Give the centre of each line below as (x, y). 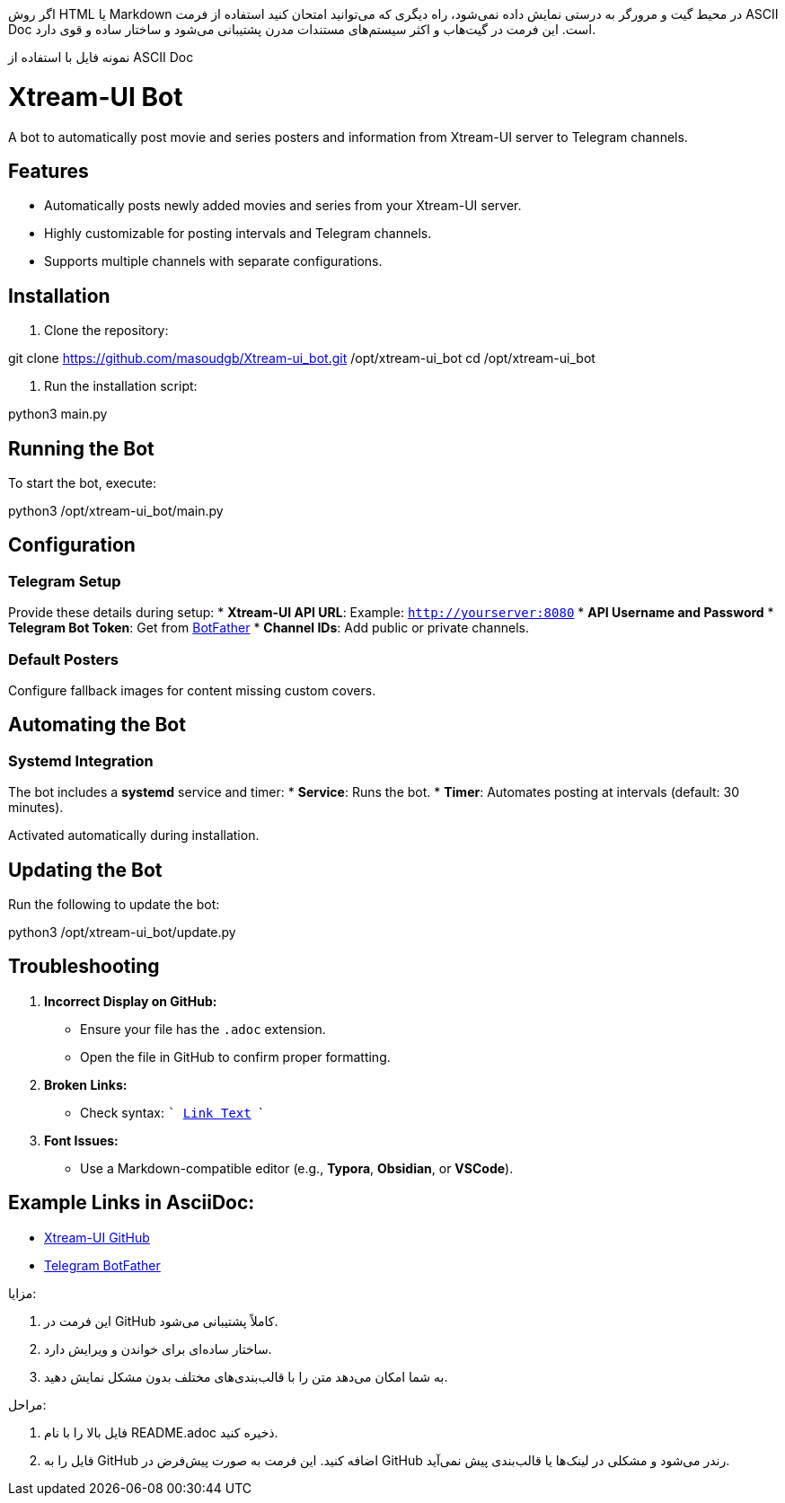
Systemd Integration (81, 760)
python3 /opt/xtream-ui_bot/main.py (116, 511)
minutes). (36, 808)
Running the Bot (81, 448)
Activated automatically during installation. (134, 835)
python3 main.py (58, 414)
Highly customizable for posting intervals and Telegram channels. (238, 234)
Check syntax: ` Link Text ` (172, 1112)
